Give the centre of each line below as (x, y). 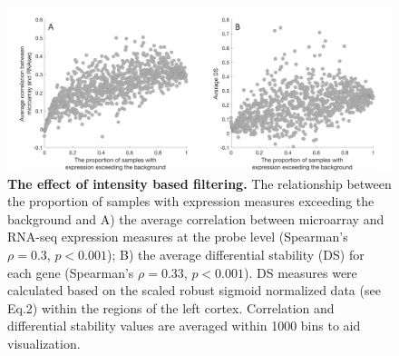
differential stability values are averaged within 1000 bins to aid (184, 326)
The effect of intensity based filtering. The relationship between (199, 183)
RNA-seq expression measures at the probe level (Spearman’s (178, 237)
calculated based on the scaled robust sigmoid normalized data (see (194, 290)
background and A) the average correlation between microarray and (196, 218)
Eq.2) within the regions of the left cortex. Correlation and (171, 307)
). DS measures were (300, 272)
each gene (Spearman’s (71, 272)
